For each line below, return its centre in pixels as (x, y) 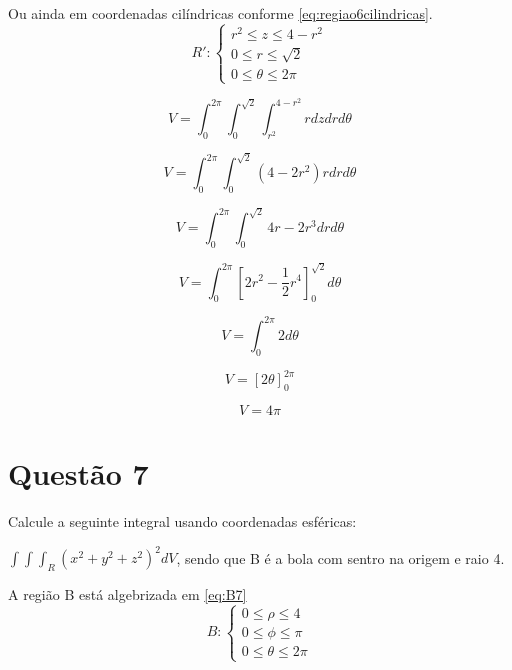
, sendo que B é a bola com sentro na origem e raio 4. (340, 557)
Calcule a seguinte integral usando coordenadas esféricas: (182, 521)
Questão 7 (78, 473)
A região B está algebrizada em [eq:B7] (127, 593)
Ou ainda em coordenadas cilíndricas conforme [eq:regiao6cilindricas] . (220, 13)
